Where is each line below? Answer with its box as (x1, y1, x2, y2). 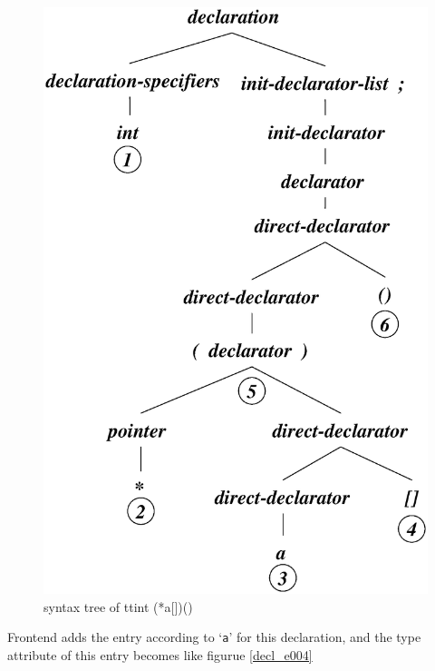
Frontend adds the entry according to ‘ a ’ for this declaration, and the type (7, 627, 421, 646)
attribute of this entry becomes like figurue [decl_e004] (7, 645, 313, 664)
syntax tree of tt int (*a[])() (43, 597, 193, 616)
